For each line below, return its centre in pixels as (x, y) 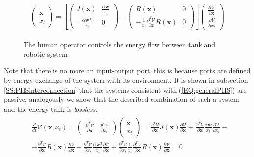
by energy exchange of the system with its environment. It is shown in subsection (126, 80)
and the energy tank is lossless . (51, 109)
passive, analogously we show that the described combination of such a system (122, 99)
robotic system (46, 54)
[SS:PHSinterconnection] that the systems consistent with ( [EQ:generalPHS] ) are (125, 89)
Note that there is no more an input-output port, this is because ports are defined (127, 70)
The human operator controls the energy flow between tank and (120, 44)
